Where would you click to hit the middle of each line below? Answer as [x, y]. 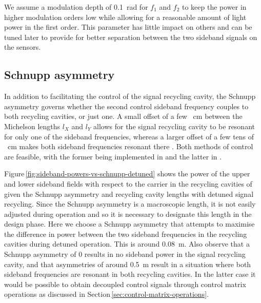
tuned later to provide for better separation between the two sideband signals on [131, 37]
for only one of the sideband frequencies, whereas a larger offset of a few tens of [129, 136]
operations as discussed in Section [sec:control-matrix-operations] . [106, 294]
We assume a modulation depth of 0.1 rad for [76, 7]
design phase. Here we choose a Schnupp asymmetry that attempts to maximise [129, 224]
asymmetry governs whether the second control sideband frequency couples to [126, 106]
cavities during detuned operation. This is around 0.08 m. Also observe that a [127, 244]
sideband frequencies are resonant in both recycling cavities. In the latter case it [130, 274]
